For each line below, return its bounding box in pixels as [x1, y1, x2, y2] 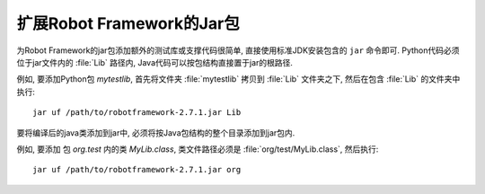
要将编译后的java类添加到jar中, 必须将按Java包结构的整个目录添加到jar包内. [16, 127, 295, 138]
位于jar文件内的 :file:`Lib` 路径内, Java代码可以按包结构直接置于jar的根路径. [16, 57, 294, 67]
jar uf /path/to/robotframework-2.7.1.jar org [32, 164, 242, 175]
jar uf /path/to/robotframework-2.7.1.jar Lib [32, 108, 242, 118]
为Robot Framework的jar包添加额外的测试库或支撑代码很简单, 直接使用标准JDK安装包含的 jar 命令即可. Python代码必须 [16, 45, 460, 56]
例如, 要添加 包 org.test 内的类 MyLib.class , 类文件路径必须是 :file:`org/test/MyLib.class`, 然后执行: [16, 144, 379, 154]
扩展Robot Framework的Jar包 [16, 13, 240, 33]
